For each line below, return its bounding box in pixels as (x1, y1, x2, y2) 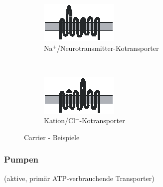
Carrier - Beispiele (24, 132, 80, 142)
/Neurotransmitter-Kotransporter (56, 42, 159, 53)
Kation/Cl (44, 115, 76, 126)
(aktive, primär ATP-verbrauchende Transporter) (4, 173, 155, 183)
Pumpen (4, 153, 39, 166)
